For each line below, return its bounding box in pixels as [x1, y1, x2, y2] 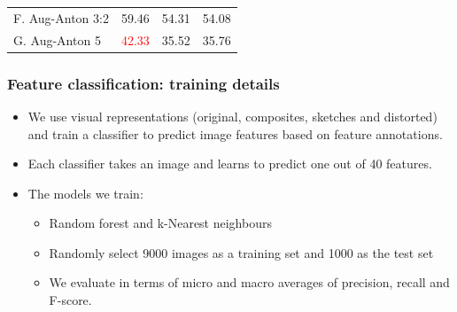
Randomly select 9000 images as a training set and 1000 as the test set [49, 243, 434, 261]
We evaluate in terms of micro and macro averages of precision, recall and [49, 273, 450, 292]
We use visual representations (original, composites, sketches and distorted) [27, 106, 438, 125]
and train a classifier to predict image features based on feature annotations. [27, 124, 443, 143]
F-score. [49, 291, 92, 309]
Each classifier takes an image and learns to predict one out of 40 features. [27, 154, 432, 173]
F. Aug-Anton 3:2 [13, 8, 109, 27]
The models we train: [27, 183, 143, 202]
